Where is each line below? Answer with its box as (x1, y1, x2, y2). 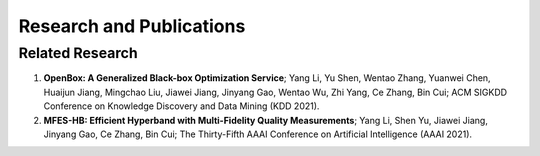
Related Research (18, 44, 139, 62)
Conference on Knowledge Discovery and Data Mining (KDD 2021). (43, 100, 320, 112)
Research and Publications (18, 15, 246, 37)
